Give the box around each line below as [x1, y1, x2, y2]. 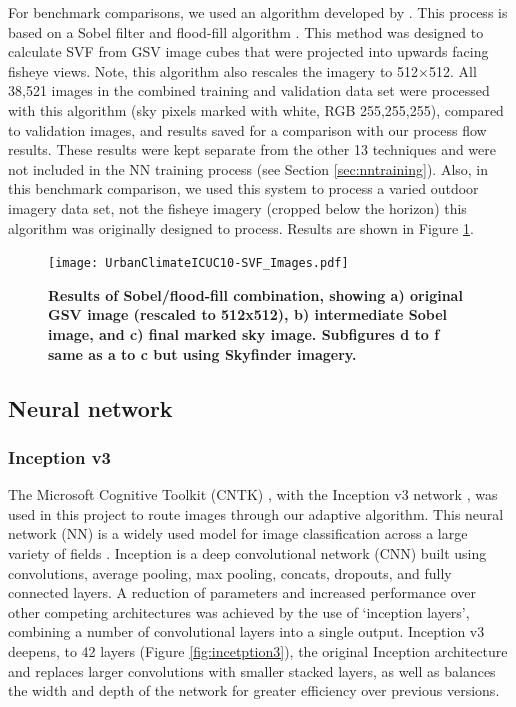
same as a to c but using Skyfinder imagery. [48, 343, 357, 364]
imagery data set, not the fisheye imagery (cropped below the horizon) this [8, 197, 467, 218]
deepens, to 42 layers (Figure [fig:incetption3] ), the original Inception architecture [8, 640, 508, 661]
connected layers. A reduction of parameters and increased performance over [8, 582, 476, 603]
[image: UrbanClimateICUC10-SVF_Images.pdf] [48, 256, 349, 271]
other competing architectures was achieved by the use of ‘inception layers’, [8, 601, 470, 622]
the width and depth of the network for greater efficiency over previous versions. [8, 680, 500, 701]
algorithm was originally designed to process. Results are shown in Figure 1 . [8, 217, 474, 238]
